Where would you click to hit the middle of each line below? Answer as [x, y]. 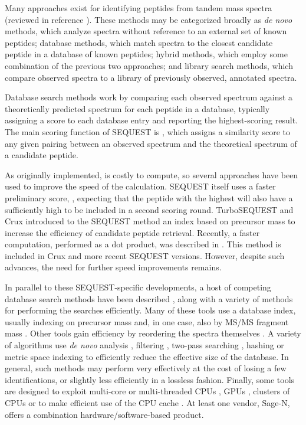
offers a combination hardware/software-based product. [104, 414]
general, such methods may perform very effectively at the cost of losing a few [146, 368]
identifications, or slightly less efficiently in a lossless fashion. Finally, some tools [150, 379]
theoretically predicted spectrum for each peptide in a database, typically [137, 108]
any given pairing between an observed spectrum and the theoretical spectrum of [151, 143]
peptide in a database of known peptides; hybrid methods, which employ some [146, 54]
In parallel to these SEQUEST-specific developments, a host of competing [138, 287]
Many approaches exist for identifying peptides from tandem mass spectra [139, 8]
